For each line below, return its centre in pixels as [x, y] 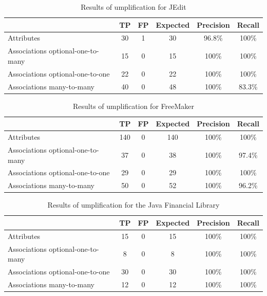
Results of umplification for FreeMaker [133, 106]
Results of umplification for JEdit [133, 7]
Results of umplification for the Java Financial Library [133, 205]
